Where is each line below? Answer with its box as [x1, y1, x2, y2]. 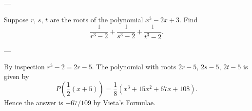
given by [4, 71, 29, 81]
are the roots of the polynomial [50, 14, 143, 24]
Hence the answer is [4, 97, 63, 108]
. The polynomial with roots [92, 62, 176, 72]
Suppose [4, 14, 29, 24]
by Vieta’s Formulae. [93, 97, 155, 108]
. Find [179, 14, 198, 24]
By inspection [4, 62, 45, 72]
